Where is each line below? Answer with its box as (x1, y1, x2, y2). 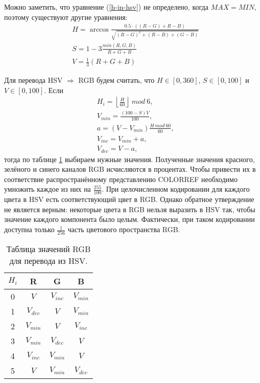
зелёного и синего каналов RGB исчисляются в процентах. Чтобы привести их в (4, 164, 256, 174)
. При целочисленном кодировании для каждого (102, 184, 250, 194)
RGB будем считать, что (78, 74, 155, 85)
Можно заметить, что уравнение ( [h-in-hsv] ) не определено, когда (4, 2, 208, 12)
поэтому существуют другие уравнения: (4, 11, 128, 22)
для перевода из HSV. (9, 255, 88, 267)
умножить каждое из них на (4, 184, 91, 194)
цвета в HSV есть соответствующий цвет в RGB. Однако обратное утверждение (4, 194, 254, 205)
